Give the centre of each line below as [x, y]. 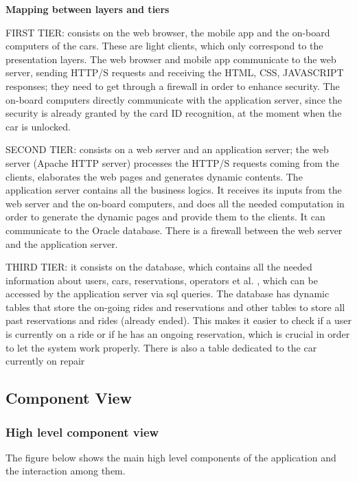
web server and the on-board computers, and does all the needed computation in [175, 203]
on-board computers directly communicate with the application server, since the [174, 99]
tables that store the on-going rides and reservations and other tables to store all [175, 307]
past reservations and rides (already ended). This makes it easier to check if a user [179, 320]
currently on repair [45, 361]
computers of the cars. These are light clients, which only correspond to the [164, 46]
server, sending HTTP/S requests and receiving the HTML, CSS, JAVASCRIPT [175, 72]
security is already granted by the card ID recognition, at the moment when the [174, 113]
